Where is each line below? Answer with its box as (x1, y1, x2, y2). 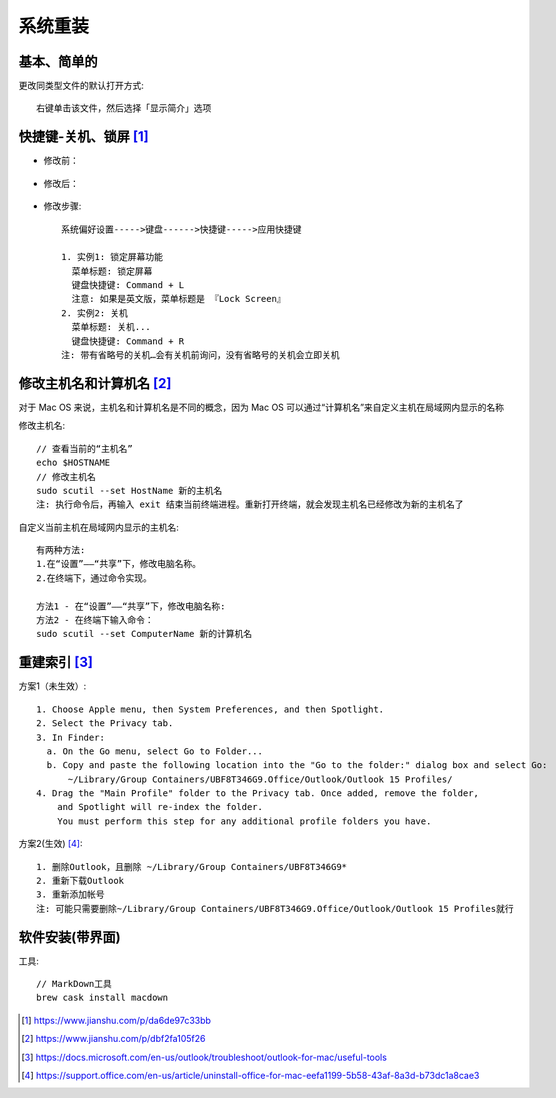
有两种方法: (36, 545, 86, 556)
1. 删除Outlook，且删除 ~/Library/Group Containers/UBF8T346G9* (36, 861, 348, 872)
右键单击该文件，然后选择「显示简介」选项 (36, 103, 212, 114)
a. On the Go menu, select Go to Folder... (46, 745, 264, 757)
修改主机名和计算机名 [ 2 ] (18, 375, 172, 392)
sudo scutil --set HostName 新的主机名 (36, 485, 223, 496)
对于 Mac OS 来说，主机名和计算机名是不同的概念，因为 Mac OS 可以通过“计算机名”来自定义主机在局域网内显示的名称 (18, 401, 505, 413)
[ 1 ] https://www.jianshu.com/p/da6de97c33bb (21, 1014, 212, 1026)
